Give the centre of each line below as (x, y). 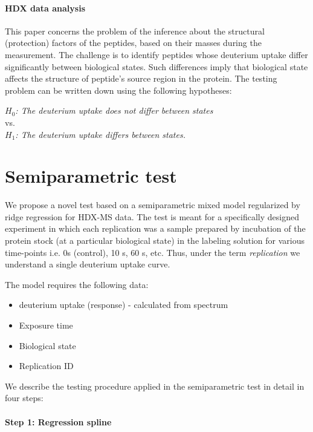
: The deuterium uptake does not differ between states (114, 110)
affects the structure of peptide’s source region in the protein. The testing (141, 78)
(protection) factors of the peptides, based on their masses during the (133, 43)
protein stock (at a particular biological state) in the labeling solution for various (155, 241)
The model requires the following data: (77, 284)
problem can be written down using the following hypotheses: (118, 90)
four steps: (24, 398)
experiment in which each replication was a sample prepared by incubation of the (155, 228)
